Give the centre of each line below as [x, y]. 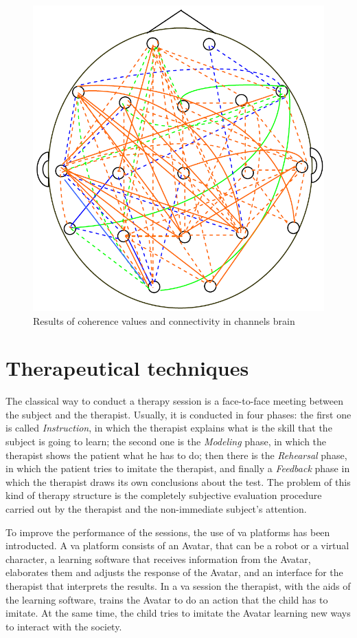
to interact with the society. [64, 626]
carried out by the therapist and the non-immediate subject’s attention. [156, 509]
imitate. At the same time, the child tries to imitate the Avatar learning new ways [178, 613]
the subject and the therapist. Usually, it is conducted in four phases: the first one [178, 414]
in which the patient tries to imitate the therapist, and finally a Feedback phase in [178, 468]
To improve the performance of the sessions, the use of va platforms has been [168, 532]
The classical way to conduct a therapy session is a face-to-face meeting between [174, 401]
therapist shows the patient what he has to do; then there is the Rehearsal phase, [176, 455]
